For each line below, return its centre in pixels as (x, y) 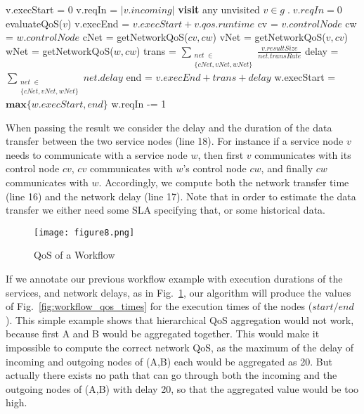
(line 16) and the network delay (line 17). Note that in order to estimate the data (181, 196)
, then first (221, 154)
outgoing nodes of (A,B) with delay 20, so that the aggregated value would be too (182, 388)
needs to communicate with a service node (97, 154)
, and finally (287, 168)
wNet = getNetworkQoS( (60, 50)
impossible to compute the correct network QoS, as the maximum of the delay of (180, 347)
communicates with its (303, 154)
